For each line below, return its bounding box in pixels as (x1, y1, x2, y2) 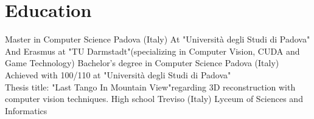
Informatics (5, 104, 47, 117)
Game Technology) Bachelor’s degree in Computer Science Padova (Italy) (5, 56, 279, 69)
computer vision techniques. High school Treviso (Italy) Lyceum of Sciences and (5, 92, 303, 105)
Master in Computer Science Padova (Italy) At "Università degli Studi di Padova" (5, 33, 310, 46)
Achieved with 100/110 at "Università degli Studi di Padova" (5, 68, 231, 81)
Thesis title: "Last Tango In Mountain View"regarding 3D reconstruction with (5, 80, 296, 93)
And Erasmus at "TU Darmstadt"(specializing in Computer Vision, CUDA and (5, 44, 300, 57)
